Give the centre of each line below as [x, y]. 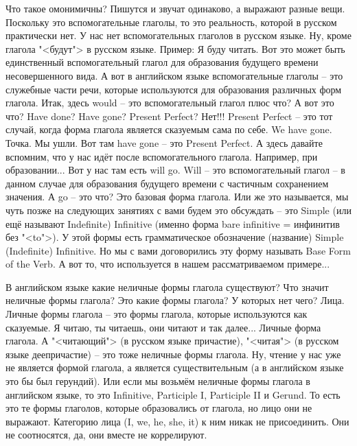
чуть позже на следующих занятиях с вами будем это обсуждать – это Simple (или [178, 210]
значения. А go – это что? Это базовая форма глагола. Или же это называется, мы [177, 197]
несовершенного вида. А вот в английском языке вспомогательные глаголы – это [174, 75]
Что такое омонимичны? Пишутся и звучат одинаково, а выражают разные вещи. [175, 8]
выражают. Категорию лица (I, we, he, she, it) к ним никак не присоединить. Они [177, 421]
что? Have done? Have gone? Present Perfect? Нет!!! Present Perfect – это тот [169, 116]
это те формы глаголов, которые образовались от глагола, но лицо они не [159, 408]
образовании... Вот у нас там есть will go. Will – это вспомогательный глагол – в [175, 170]
